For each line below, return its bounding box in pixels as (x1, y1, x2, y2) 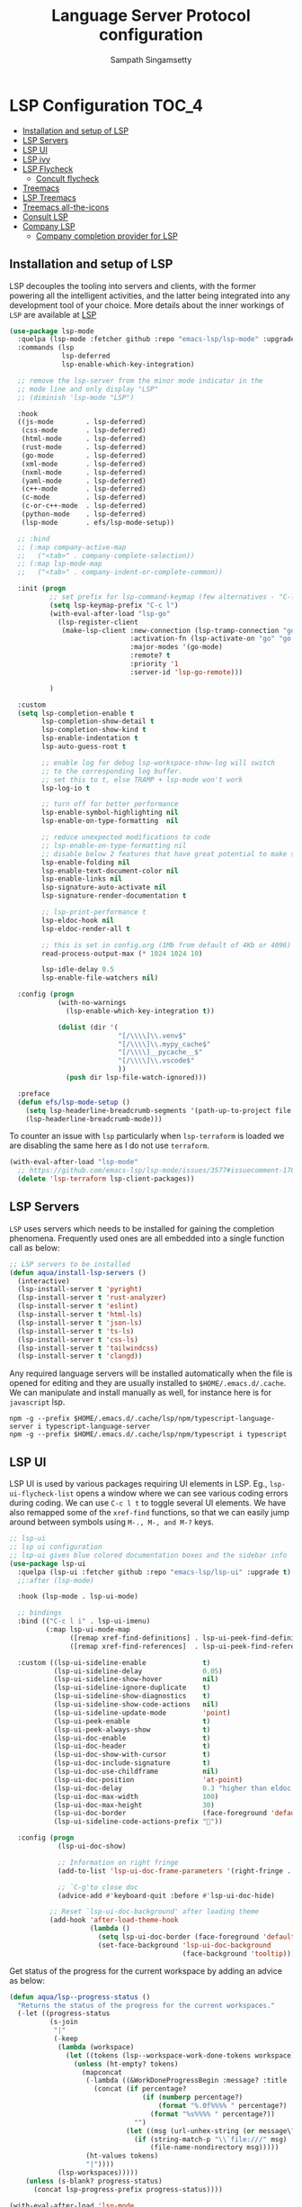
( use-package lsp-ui (9, 1559, 87, 1568)
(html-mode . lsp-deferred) (21, 434, 147, 444)
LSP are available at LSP (9, 309, 97, 320)
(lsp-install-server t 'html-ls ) (17, 1310, 143, 1319)
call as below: (9, 1242, 60, 1253)
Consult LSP (22, 211, 69, 222)
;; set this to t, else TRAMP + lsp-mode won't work (41, 775, 244, 784)
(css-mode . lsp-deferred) (21, 426, 147, 435)
